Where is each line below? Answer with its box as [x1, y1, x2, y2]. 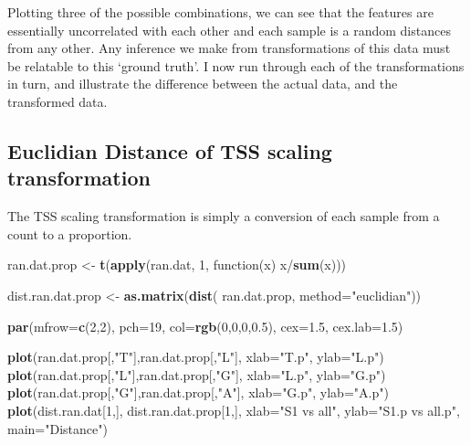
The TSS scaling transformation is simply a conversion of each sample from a [7, 207, 440, 226]
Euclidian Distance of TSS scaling [7, 136, 332, 164]
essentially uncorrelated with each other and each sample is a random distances [7, 20, 451, 39]
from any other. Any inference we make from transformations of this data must [7, 38, 451, 58]
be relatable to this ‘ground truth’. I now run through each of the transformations [7, 56, 465, 75]
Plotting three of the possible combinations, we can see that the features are [7, 3, 434, 21]
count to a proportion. [7, 224, 132, 243]
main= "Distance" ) [7, 419, 108, 438]
